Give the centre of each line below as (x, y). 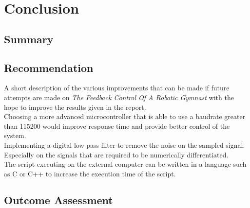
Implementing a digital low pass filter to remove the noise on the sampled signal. (125, 145)
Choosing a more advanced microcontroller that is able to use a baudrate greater (125, 116)
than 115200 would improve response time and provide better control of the (117, 126)
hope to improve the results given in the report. (75, 107)
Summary (29, 39)
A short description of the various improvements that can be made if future (117, 88)
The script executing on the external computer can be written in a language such (125, 164)
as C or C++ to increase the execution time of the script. (90, 173)
